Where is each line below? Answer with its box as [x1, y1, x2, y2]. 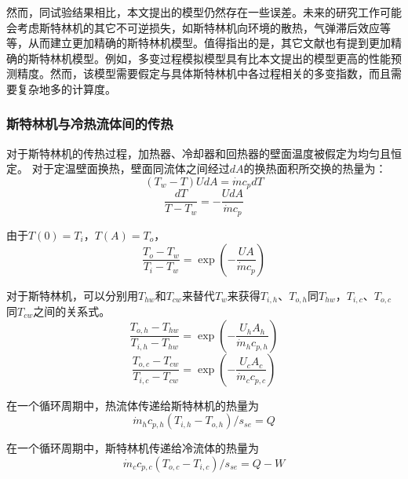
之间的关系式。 [33, 302, 111, 319]
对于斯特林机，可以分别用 [6, 287, 138, 303]
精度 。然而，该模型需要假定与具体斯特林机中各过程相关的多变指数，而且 [16, 65, 391, 82]
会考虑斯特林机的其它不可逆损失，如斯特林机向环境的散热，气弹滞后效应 [6, 19, 380, 35]
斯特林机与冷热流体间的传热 [6, 114, 173, 133]
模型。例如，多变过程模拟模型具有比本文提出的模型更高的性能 [71, 49, 391, 66]
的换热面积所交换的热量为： [243, 160, 387, 177]
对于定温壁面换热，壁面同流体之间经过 [31, 160, 230, 177]
